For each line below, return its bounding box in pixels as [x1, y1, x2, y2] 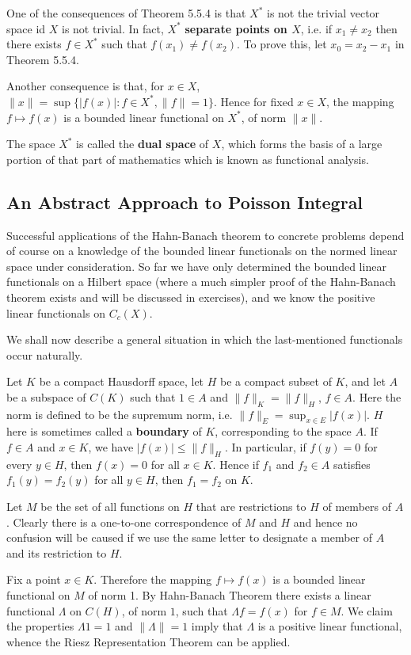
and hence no [293, 513, 358, 530]
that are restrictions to [196, 498, 306, 515]
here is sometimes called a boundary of [6, 423, 202, 440]
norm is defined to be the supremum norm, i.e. [6, 406, 233, 422]
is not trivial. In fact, [61, 20, 164, 36]
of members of [322, 498, 391, 515]
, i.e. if [300, 20, 333, 36]
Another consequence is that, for [6, 78, 164, 94]
